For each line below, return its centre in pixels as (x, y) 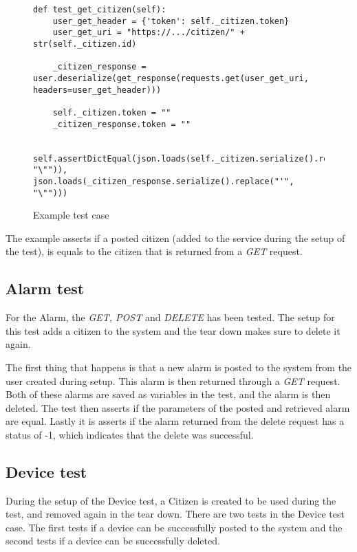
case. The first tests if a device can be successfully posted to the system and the (174, 527)
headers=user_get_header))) (97, 90)
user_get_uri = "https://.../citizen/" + (149, 33)
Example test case (71, 215)
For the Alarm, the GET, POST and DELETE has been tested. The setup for (170, 317)
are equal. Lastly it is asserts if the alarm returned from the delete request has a (175, 421)
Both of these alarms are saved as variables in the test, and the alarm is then (168, 394)
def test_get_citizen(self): (100, 10)
